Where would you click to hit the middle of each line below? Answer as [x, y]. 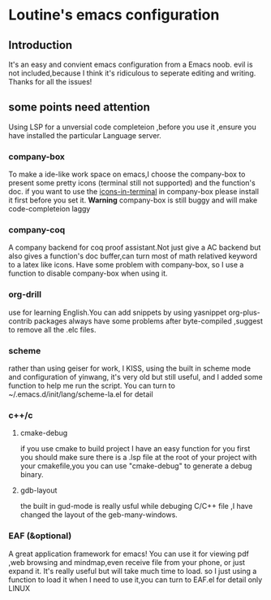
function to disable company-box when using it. [88, 273]
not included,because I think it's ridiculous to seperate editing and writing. [132, 73]
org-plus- [245, 312]
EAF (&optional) [40, 536]
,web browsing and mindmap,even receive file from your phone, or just [127, 562]
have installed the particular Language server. [85, 135]
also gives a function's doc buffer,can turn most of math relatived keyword [133, 256]
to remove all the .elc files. [52, 329]
